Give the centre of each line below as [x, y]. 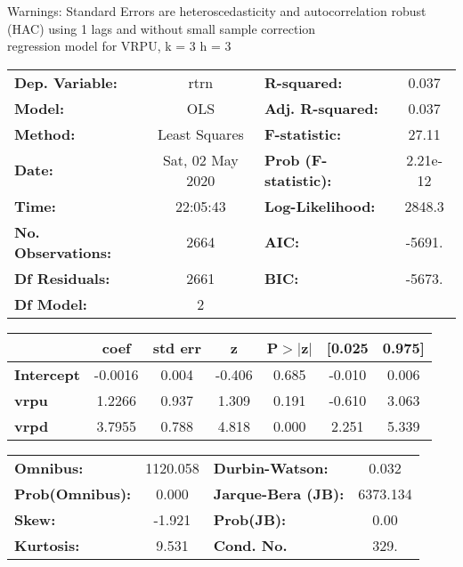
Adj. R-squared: [321, 108]
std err [177, 347]
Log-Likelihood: [320, 206]
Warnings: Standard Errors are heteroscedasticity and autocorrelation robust [217, 11]
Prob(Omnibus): [73, 493]
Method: [45, 134]
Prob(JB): [250, 519]
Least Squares [200, 134]
